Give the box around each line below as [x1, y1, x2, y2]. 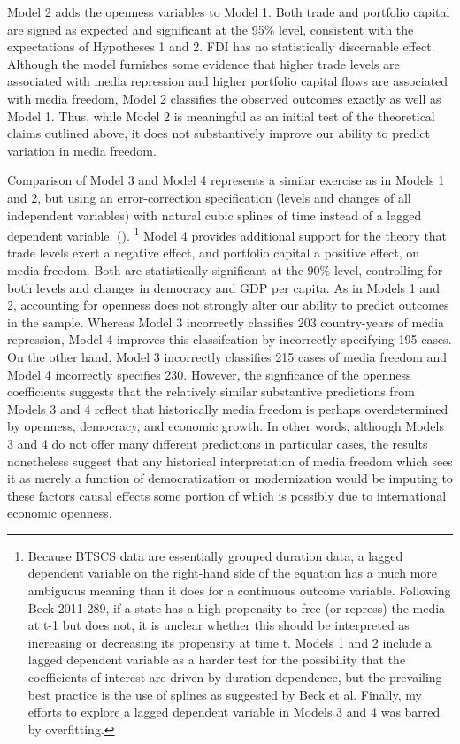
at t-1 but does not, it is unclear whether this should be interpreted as [27, 616, 410, 634]
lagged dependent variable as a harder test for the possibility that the [27, 650, 406, 669]
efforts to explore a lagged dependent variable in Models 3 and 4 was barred [27, 702, 441, 721]
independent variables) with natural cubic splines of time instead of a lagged [7, 205, 422, 224]
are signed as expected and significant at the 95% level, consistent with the [7, 19, 414, 38]
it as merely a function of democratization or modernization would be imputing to [7, 469, 453, 487]
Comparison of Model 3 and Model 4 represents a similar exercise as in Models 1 [7, 171, 445, 189]
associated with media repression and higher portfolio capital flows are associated [7, 72, 448, 90]
